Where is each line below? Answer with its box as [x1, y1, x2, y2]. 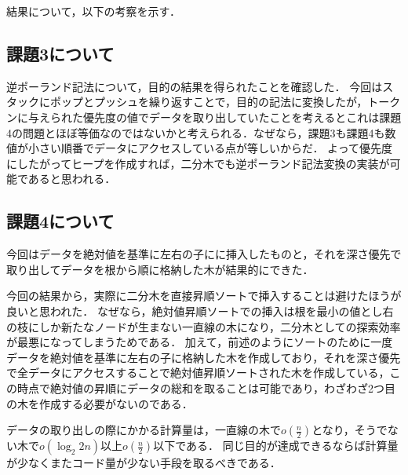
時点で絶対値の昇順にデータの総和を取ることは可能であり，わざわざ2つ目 [16, 379, 395, 396]
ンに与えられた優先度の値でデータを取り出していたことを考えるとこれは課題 [6, 108, 402, 125]
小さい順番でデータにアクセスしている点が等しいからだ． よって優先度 [27, 140, 392, 156]
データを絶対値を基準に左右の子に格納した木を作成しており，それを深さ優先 [6, 349, 401, 365]
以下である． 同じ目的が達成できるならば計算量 [153, 437, 399, 454]
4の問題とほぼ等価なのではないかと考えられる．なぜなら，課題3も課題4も [6, 124, 385, 141]
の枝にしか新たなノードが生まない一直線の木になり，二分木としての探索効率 [6, 318, 401, 334]
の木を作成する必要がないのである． [6, 395, 193, 411]
